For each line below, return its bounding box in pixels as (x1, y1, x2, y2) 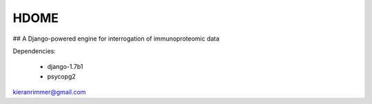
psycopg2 (47, 72, 76, 81)
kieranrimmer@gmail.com (12, 88, 86, 96)
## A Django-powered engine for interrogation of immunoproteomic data (12, 34, 220, 43)
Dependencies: (12, 47, 56, 55)
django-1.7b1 (47, 63, 83, 71)
